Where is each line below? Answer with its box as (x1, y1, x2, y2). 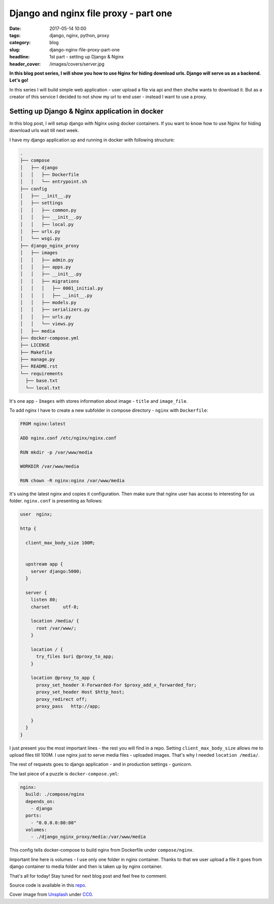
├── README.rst (20, 364, 58, 369)
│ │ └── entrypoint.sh (20, 179, 87, 185)
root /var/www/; (36, 625, 77, 631)
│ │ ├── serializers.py (20, 307, 90, 312)
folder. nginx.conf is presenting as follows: (9, 498, 103, 504)
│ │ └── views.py (20, 321, 74, 327)
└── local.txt (25, 385, 61, 391)
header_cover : (9, 61, 41, 67)
